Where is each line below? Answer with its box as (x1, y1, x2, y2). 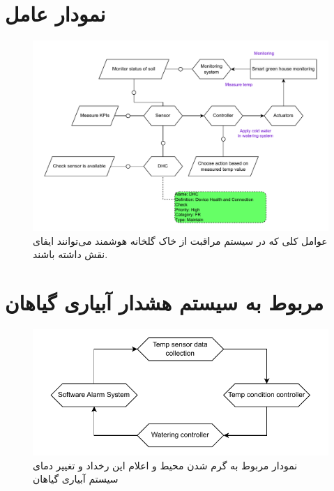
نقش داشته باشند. (33, 247, 108, 262)
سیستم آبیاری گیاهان (33, 471, 119, 486)
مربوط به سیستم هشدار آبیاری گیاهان (5, 287, 324, 316)
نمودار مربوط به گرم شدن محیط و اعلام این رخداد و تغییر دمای (33, 458, 298, 472)
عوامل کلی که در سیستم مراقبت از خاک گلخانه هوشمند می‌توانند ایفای (33, 233, 328, 248)
